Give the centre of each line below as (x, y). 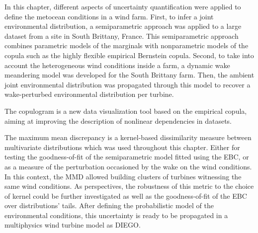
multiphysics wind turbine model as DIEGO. (73, 225)
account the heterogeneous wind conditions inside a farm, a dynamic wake (117, 65)
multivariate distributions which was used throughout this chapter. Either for (122, 147)
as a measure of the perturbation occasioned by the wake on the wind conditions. (128, 166)
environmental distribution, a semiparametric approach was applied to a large (123, 26)
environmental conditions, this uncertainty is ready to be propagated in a (116, 215)
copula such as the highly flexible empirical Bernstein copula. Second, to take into (129, 55)
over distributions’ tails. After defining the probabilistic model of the (109, 205)
